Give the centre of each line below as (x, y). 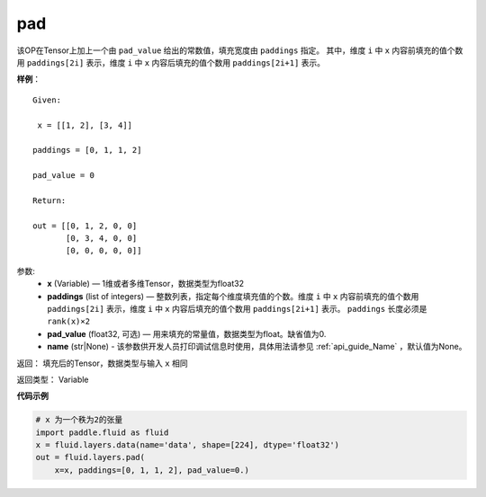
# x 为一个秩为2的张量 (79, 420)
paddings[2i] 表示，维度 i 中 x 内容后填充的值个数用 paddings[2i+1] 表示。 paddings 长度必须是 (237, 308)
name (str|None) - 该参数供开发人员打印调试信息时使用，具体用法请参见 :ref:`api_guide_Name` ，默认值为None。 (257, 347)
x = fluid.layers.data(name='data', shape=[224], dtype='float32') (188, 445)
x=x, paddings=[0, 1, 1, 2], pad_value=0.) (152, 470)
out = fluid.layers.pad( (90, 457)
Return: (49, 200)
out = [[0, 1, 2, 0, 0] (85, 226)
